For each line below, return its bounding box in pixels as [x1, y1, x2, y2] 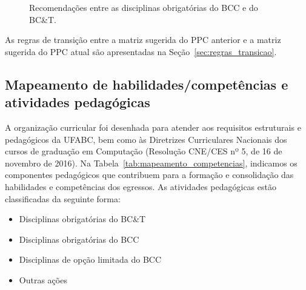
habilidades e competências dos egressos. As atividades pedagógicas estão [5, 180, 276, 193]
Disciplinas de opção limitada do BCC [19, 253, 162, 266]
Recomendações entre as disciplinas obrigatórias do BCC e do [29, 1, 258, 13]
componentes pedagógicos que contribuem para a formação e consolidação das [5, 168, 294, 181]
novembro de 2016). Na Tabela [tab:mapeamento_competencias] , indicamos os [5, 156, 298, 169]
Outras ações [19, 273, 67, 286]
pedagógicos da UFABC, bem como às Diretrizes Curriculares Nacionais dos [5, 133, 287, 145]
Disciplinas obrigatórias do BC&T [19, 213, 146, 225]
